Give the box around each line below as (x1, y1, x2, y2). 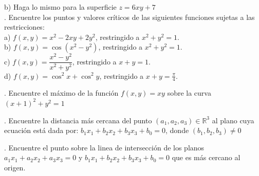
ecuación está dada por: (4, 125, 79, 136)
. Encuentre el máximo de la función (4, 87, 119, 98)
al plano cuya (212, 115, 254, 125)
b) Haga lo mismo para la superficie (4, 2, 117, 12)
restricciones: (4, 21, 45, 32)
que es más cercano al (172, 152, 240, 163)
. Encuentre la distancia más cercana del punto (4, 115, 152, 125)
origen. (4, 162, 26, 172)
